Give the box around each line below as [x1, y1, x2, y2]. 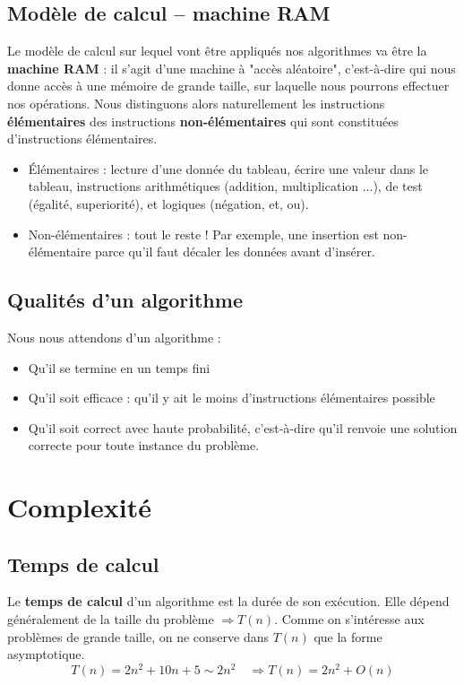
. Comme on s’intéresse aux [274, 610, 425, 629]
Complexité [7, 489, 151, 525]
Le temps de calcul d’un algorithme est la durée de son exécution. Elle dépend [7, 592, 450, 611]
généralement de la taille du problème [7, 610, 214, 629]
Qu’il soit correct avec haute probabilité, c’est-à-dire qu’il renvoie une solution [28, 418, 458, 437]
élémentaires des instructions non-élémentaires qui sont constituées [7, 111, 399, 130]
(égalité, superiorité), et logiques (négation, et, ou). [28, 194, 309, 212]
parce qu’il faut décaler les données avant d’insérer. [95, 242, 375, 261]
